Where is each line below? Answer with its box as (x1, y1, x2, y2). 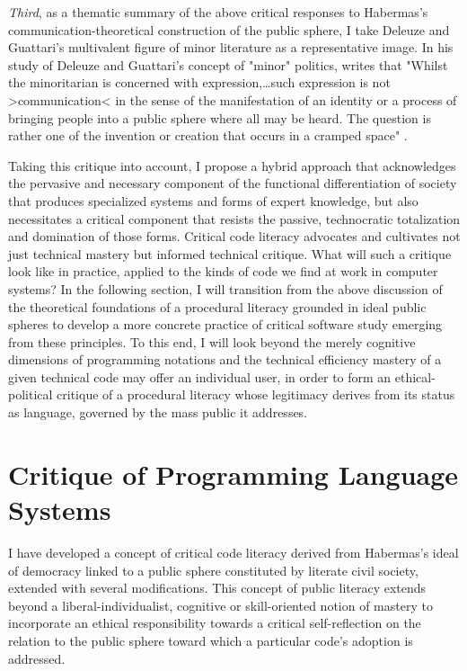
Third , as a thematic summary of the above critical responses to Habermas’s (8, 3, 428, 21)
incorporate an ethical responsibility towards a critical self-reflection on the (8, 613, 421, 632)
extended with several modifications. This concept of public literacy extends (8, 578, 427, 597)
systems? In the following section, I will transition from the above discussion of (8, 279, 443, 298)
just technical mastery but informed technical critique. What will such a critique (8, 244, 452, 263)
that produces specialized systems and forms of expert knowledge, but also (8, 191, 419, 210)
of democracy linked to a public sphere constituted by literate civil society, (8, 560, 419, 579)
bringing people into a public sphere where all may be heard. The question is (8, 108, 431, 127)
